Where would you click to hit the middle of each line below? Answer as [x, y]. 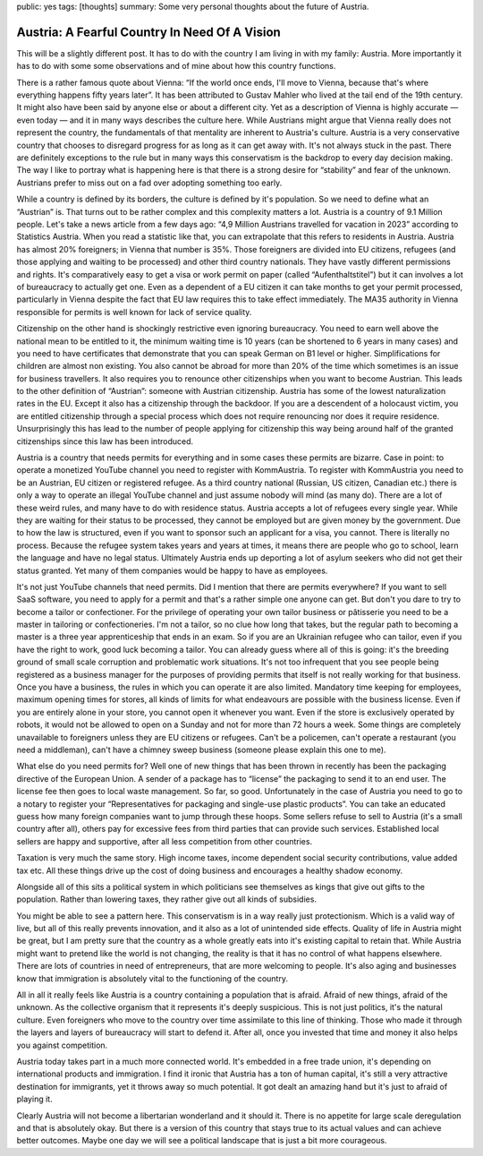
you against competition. [62, 1045]
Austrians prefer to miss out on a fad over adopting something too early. [149, 183]
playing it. [34, 1099]
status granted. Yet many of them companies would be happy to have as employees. [172, 570]
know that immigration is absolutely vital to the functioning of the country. [152, 978]
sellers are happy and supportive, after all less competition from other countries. [165, 841]
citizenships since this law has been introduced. [105, 441]
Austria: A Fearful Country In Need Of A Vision [148, 32]
